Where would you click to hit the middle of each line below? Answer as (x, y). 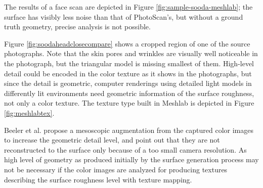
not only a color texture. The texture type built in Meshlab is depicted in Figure (129, 103)
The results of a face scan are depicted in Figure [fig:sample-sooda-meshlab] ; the (128, 7)
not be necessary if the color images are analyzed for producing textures (116, 169)
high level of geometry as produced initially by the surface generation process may (131, 159)
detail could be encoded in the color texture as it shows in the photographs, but (128, 73)
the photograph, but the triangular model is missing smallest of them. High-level (129, 63)
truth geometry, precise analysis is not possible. (77, 27)
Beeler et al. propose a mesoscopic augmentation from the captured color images (129, 130)
